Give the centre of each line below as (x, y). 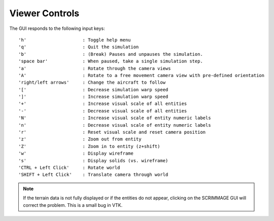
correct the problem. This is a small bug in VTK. (73, 205)
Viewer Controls (44, 13)
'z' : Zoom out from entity (80, 139)
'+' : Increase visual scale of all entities (103, 104)
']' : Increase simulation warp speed (93, 97)
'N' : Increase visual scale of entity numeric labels (115, 118)
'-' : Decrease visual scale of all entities (103, 111)
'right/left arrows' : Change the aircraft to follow (92, 83)
